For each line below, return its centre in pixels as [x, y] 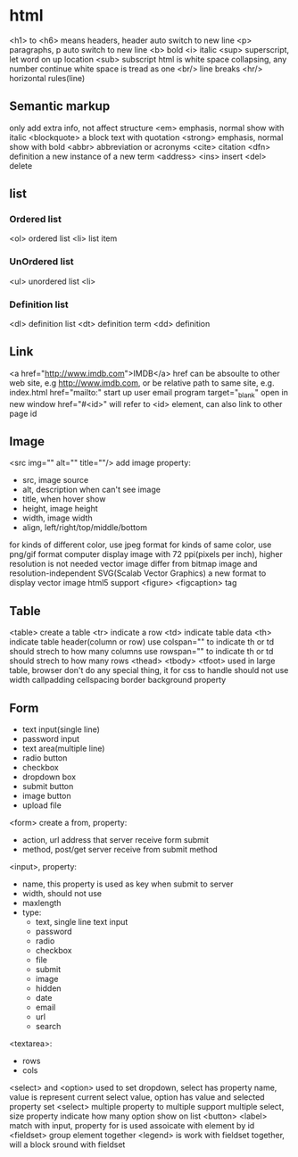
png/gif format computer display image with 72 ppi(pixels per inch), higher [146, 554]
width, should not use [62, 894]
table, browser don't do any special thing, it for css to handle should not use [149, 670]
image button [46, 796]
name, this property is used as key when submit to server [128, 884]
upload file [42, 805]
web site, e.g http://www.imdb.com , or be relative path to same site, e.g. [142, 383]
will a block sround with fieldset [67, 1145]
